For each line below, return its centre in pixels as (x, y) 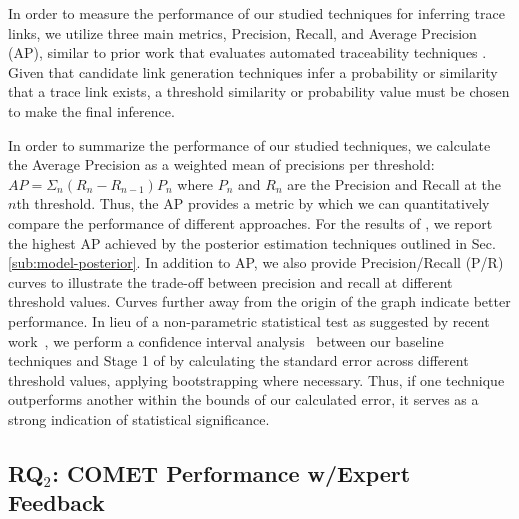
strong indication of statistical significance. (139, 418)
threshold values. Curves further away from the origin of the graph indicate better (259, 301)
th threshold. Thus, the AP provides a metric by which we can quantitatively (253, 203)
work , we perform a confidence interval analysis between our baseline (226, 340)
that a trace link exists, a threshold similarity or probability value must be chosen (259, 91)
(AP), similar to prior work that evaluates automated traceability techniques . (247, 52)
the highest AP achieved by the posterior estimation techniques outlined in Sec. (252, 242)
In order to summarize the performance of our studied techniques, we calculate (249, 144)
